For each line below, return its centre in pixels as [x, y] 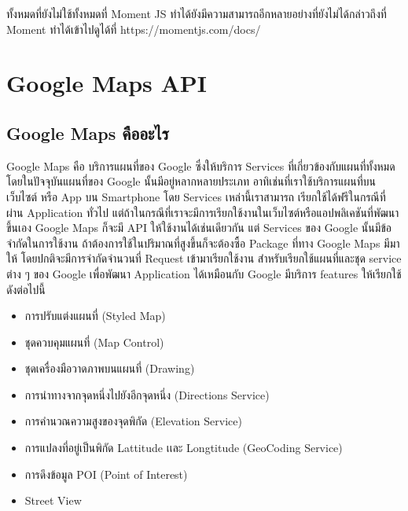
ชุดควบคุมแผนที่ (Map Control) [94, 342]
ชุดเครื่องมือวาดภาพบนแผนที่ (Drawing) [110, 368]
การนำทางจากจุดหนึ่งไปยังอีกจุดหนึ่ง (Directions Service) [147, 394]
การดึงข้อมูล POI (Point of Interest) [106, 474]
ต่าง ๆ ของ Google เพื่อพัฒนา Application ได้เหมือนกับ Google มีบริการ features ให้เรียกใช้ [204, 273]
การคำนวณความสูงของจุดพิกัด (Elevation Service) [133, 421]
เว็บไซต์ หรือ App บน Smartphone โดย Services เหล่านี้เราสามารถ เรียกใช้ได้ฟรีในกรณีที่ [196, 196]
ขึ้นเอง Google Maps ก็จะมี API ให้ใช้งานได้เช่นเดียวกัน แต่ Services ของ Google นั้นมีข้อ [199, 228]
